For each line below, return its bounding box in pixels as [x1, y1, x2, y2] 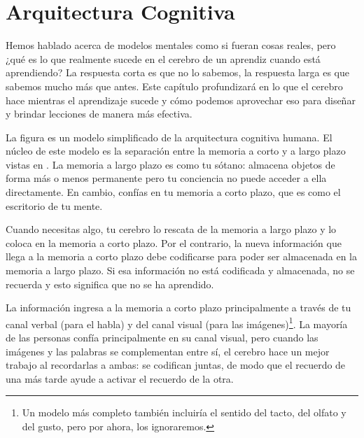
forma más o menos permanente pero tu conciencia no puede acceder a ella [6, 171, 327, 185]
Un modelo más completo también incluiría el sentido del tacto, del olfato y [22, 405, 346, 420]
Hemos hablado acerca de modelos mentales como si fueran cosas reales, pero [6, 38, 336, 52]
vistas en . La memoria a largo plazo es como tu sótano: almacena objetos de [6, 157, 335, 171]
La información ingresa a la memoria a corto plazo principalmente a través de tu [6, 300, 351, 315]
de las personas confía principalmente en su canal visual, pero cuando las [6, 330, 318, 345]
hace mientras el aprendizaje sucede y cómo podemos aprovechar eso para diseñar [6, 92, 356, 107]
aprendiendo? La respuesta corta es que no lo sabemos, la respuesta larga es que [6, 65, 349, 80]
